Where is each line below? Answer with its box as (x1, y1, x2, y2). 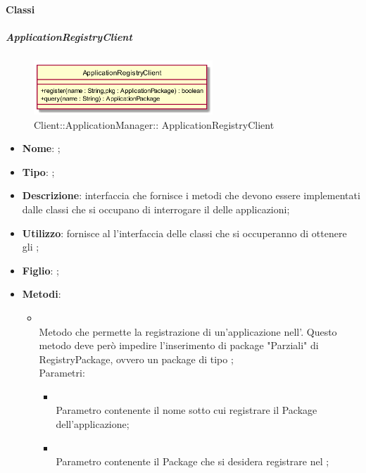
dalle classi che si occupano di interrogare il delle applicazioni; (22, 201, 290, 216)
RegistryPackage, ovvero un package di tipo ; (39, 351, 234, 366)
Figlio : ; (22, 263, 59, 277)
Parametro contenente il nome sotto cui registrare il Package (56, 403, 317, 417)
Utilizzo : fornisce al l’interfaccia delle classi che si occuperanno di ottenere (22, 225, 347, 240)
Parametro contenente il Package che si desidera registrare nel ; (56, 454, 329, 469)
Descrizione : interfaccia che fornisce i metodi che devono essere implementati (22, 188, 360, 203)
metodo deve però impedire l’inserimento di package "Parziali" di (39, 338, 319, 353)
